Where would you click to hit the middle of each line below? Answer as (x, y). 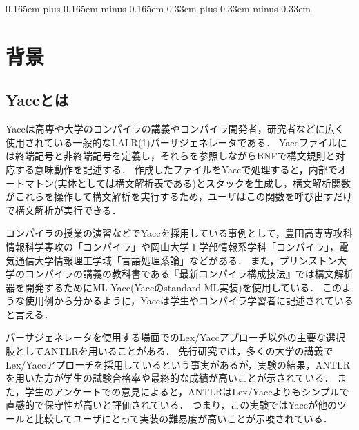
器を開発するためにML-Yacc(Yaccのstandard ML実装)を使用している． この (174, 287)
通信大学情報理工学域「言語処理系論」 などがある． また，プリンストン (176, 260)
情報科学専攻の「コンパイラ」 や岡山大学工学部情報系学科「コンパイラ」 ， (172, 246)
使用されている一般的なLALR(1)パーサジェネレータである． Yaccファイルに (176, 142)
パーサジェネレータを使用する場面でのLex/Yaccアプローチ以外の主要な (166, 337)
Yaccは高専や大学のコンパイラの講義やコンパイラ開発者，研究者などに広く (175, 129)
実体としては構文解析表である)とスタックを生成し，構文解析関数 (204, 183)
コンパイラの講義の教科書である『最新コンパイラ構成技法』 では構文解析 (189, 274)
